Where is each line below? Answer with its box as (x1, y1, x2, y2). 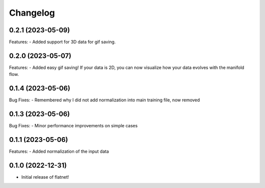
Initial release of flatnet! (21, 174, 69, 180)
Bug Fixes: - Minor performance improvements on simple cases (9, 123, 138, 129)
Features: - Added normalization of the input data (9, 148, 109, 154)
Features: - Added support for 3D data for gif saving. (9, 39, 116, 45)
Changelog (9, 7, 55, 18)
